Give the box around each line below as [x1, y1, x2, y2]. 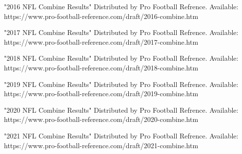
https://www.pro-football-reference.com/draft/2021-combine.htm [4, 140, 199, 150]
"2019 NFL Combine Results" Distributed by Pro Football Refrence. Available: [4, 79, 239, 89]
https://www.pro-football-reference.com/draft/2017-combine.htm [4, 36, 199, 47]
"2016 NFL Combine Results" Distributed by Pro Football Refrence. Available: [4, 1, 239, 11]
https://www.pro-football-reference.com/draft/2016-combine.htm [4, 11, 199, 21]
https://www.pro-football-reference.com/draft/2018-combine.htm [4, 62, 199, 72]
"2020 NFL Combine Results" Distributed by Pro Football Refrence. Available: [4, 104, 239, 115]
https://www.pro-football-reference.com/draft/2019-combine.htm [4, 88, 199, 99]
